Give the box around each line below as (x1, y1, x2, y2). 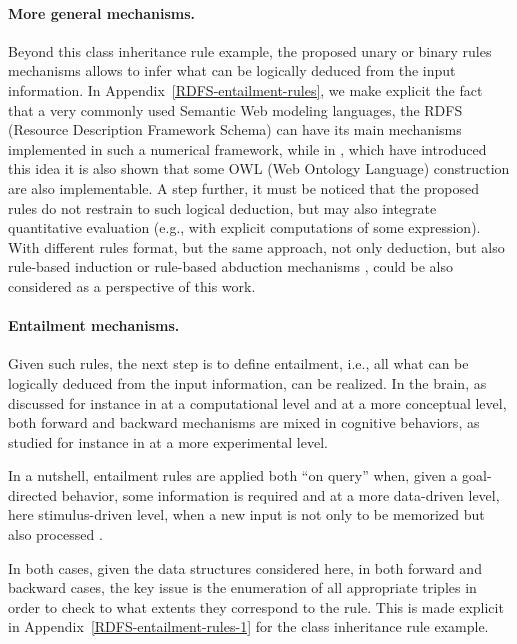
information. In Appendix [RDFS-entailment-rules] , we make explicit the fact (8, 79, 483, 100)
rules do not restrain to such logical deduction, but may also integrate (8, 197, 437, 218)
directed (8, 484, 58, 505)
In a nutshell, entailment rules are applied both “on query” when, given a (8, 465, 458, 486)
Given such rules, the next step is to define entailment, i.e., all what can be (8, 353, 469, 374)
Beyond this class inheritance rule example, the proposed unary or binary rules (8, 40, 492, 61)
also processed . (8, 524, 103, 545)
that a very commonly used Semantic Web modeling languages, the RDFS (8, 99, 463, 120)
